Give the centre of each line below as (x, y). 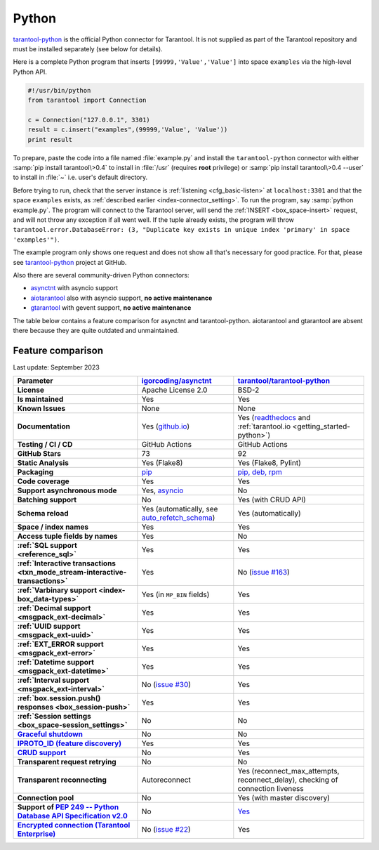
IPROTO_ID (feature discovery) (69, 743)
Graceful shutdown (50, 734)
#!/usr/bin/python (59, 90)
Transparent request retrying (67, 762)
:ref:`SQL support (47, 546)
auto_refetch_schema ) (178, 518)
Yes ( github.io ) (166, 426)
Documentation (44, 426)
